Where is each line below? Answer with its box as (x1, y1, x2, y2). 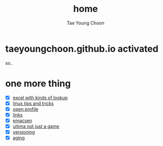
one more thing (5, 77, 71, 89)
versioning (12, 129, 35, 135)
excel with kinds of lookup (12, 95, 68, 101)
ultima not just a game (12, 123, 60, 129)
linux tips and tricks (12, 100, 54, 106)
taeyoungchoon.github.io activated (5, 43, 159, 54)
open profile (12, 106, 39, 112)
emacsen (12, 118, 32, 124)
